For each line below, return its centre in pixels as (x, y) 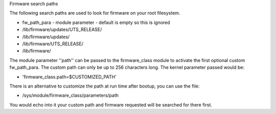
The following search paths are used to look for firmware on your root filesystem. (95, 13)
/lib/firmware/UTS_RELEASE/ (53, 44)
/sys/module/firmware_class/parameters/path (71, 95)
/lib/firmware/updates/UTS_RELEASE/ (62, 30)
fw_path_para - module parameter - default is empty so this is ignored (96, 22)
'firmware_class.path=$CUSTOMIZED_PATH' (70, 77)
